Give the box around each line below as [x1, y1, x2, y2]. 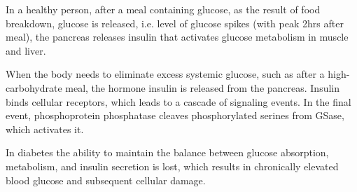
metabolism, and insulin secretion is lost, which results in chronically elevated [6, 158, 339, 173]
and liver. [6, 43, 46, 57]
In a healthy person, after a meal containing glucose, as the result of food [6, 2, 321, 16]
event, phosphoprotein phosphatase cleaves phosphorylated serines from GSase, [6, 108, 344, 123]
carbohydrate [6, 80, 62, 95]
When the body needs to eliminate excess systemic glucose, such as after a [6, 67, 325, 81]
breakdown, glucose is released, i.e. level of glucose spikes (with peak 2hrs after [6, 15, 344, 30]
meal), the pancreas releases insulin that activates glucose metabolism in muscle [6, 29, 349, 44]
